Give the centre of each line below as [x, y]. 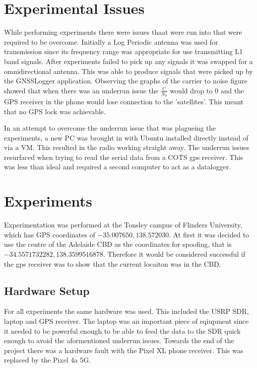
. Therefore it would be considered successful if [174, 254]
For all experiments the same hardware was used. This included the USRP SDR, [127, 311]
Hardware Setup [47, 290]
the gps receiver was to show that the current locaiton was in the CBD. [113, 263]
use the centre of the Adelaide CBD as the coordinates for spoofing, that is [118, 244]
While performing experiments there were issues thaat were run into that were [123, 32]
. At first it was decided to [209, 234]
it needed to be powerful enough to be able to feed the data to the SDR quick [122, 331]
